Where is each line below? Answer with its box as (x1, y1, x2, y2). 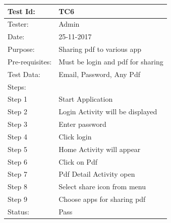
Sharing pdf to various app (59, 44, 142, 54)
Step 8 (8, 181, 27, 192)
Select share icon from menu (59, 181, 146, 192)
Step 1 (8, 94, 27, 104)
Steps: (8, 81, 26, 92)
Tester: (8, 19, 29, 29)
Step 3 (8, 119, 27, 129)
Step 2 (8, 106, 27, 117)
